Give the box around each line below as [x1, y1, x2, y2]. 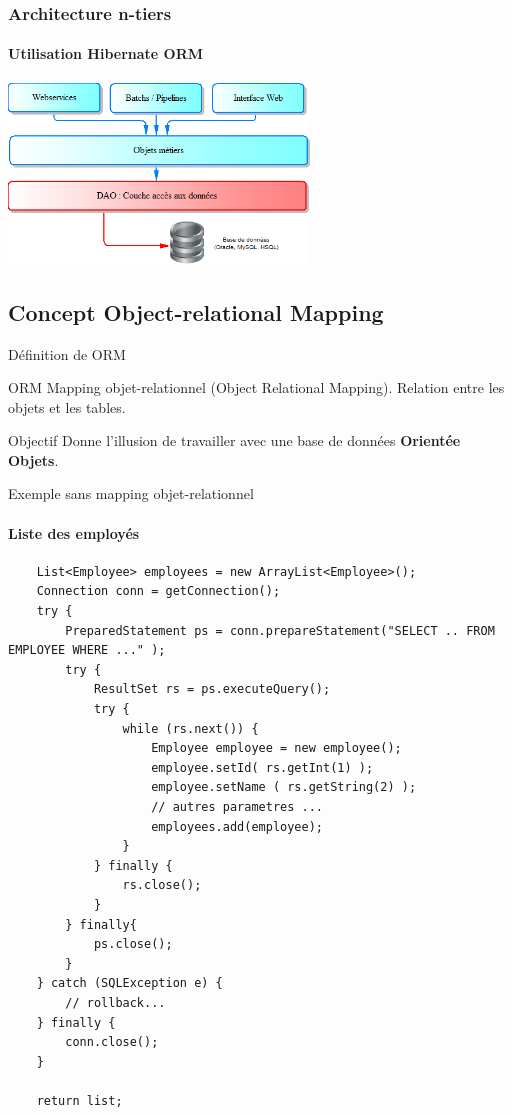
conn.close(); [65, 1035, 159, 1050]
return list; [36, 1093, 123, 1108]
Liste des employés [8, 522, 140, 543]
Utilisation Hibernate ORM [8, 43, 204, 64]
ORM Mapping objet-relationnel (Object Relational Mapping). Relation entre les [8, 377, 505, 398]
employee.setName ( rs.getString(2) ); [151, 780, 417, 795]
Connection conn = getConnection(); [36, 584, 281, 599]
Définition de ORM [8, 343, 126, 364]
